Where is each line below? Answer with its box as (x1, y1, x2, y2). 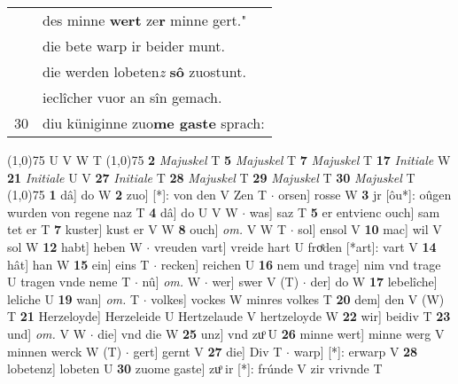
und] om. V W (7, 324, 87, 342)
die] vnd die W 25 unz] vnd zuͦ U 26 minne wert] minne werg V (97, 324, 445, 342)
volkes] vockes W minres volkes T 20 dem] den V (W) (151, 289, 445, 308)
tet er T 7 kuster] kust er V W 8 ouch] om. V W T (7, 220, 286, 239)
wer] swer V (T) (212, 272, 299, 291)
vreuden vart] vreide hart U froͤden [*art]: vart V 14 (153, 237, 437, 255)
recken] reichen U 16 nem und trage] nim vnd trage (160, 255, 441, 273)
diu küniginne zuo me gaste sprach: (43, 113, 265, 133)
